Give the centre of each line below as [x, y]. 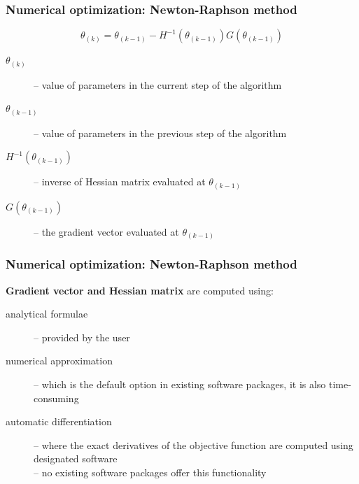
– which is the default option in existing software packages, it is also [180, 384]
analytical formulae [47, 314]
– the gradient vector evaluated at [106, 231]
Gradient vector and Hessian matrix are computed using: [140, 290]
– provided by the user [82, 337]
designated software [76, 458]
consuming [56, 398]
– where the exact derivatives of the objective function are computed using [193, 444]
